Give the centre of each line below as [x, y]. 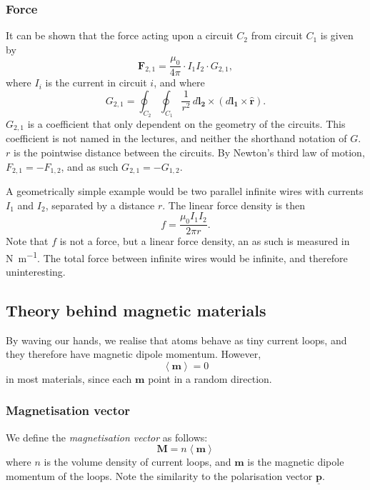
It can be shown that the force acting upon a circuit [120, 35]
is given [337, 35]
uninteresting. [36, 271]
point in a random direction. [210, 378]
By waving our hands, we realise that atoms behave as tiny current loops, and [176, 340]
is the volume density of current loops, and [137, 462]
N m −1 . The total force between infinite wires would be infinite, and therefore [177, 256]
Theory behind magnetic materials [136, 310]
